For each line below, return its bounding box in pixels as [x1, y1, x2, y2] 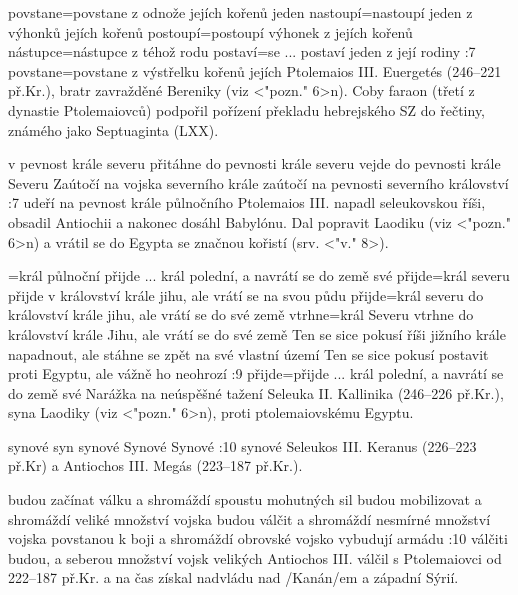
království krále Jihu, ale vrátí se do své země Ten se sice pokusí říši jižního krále [8, 323, 506, 344]
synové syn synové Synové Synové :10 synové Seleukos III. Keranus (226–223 [8, 435, 477, 456]
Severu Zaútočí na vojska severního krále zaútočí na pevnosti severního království [8, 172, 509, 193]
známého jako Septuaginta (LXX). [8, 119, 219, 140]
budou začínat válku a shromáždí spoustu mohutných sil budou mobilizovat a [8, 489, 482, 510]
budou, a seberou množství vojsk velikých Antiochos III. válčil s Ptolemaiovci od [8, 547, 502, 568]
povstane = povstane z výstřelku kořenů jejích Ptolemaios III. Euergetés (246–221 [8, 60, 502, 81]
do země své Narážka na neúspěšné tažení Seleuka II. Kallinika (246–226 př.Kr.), [8, 382, 504, 403]
